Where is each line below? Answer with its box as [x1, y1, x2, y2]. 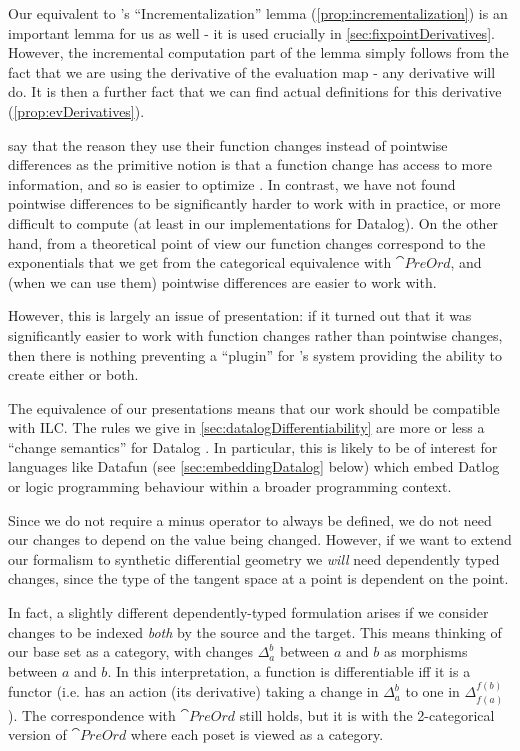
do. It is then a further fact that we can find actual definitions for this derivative [8, 81, 502, 102]
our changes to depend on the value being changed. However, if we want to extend [8, 529, 512, 550]
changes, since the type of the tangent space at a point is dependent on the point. [8, 568, 509, 589]
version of [8, 724, 67, 745]
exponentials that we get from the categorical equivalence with [8, 252, 392, 273]
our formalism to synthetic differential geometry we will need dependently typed [8, 548, 500, 569]
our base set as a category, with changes [8, 641, 253, 662]
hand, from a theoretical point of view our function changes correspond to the [8, 232, 486, 253]
